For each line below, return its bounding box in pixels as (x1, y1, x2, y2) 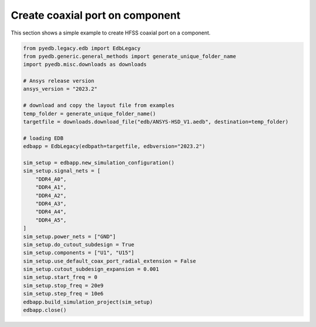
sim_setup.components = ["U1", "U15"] (23, 249, 135, 256)
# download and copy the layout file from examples (23, 102, 175, 109)
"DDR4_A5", (35, 216, 67, 223)
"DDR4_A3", (35, 200, 67, 207)
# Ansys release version (23, 78, 95, 84)
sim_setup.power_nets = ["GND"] (23, 233, 116, 240)
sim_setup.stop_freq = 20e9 (23, 282, 104, 289)
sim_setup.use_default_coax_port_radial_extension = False (23, 257, 196, 264)
